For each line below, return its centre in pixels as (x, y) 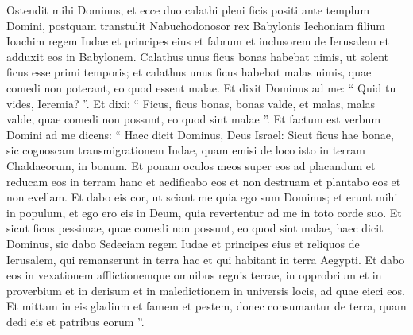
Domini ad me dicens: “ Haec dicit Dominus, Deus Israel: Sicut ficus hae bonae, (200, 134)
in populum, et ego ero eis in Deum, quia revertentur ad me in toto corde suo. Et (204, 212)
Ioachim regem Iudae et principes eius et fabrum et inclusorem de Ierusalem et (198, 41)
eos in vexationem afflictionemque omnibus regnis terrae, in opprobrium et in (194, 275)
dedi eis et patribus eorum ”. (75, 321)
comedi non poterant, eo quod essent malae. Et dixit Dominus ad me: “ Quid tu (201, 87)
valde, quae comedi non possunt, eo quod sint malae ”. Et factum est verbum (194, 119)
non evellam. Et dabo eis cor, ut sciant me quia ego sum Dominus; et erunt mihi (202, 197)
